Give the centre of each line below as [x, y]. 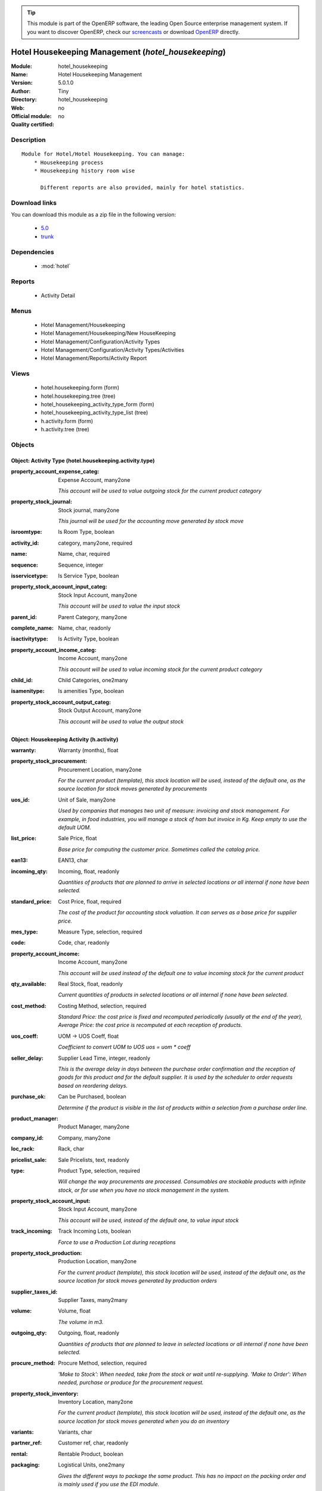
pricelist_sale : [29, 1159]
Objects [23, 444]
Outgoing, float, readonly [89, 1333]
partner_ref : [27, 1443]
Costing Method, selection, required [102, 1006]
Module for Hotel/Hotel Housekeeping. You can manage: [103, 154]
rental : [19, 1454]
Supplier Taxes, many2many [93, 1300]
